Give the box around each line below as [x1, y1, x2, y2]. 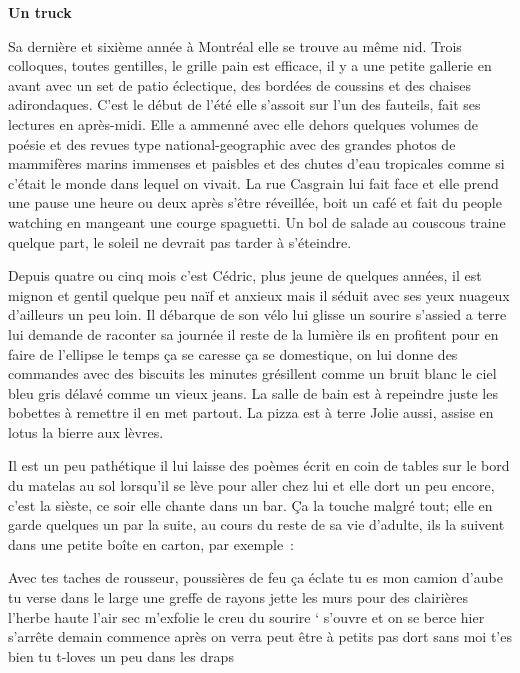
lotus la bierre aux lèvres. [8, 421, 164, 442]
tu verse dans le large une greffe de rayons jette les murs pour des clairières [8, 587, 469, 608]
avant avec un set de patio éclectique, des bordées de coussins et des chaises [8, 74, 472, 95]
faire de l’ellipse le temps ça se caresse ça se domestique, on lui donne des [8, 343, 458, 364]
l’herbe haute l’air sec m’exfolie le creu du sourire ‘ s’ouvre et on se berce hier [8, 606, 485, 627]
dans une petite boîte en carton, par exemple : [8, 533, 294, 554]
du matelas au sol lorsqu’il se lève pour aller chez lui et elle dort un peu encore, [8, 475, 495, 496]
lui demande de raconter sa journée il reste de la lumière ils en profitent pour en [8, 323, 499, 344]
